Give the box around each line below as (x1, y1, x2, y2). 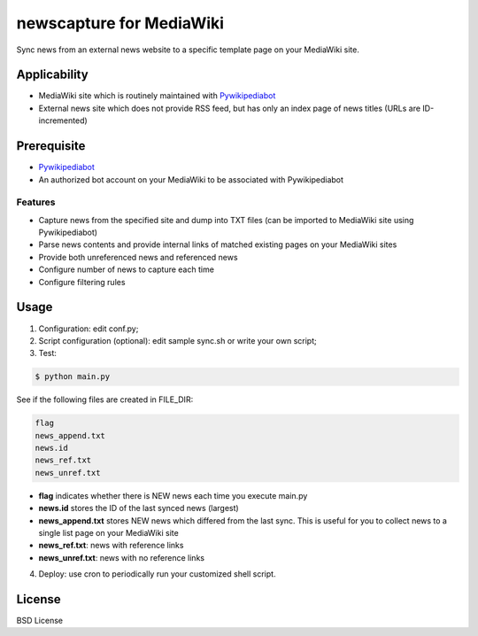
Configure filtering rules (38, 276, 126, 287)
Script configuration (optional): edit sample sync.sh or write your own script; (38, 335, 318, 345)
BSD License (16, 616, 64, 626)
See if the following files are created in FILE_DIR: (16, 394, 194, 405)
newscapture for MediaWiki (16, 13, 225, 33)
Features (16, 196, 56, 208)
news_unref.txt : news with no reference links (38, 552, 205, 562)
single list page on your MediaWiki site (38, 527, 179, 538)
